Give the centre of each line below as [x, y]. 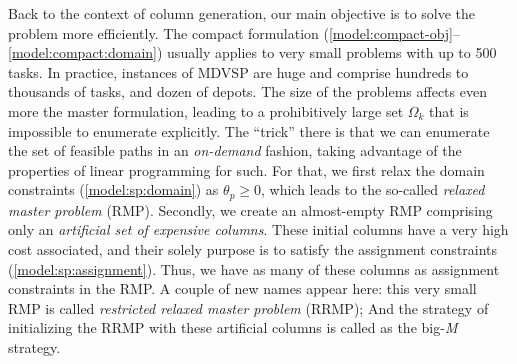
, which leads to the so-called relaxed [373, 189]
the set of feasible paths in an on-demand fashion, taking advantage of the [235, 150]
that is [449, 110]
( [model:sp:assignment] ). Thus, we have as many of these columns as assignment [254, 268]
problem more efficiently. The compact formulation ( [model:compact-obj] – [234, 32]
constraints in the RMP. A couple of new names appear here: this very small [242, 288]
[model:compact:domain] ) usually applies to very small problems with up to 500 [252, 52]
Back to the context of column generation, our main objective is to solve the [242, 13]
